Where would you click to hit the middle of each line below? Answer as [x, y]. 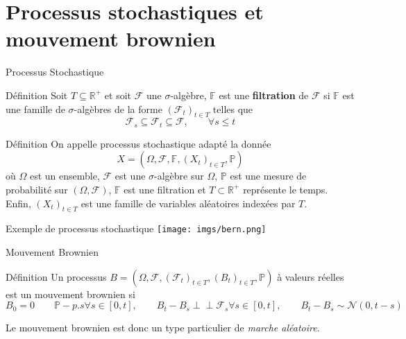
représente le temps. [286, 189]
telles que [233, 108]
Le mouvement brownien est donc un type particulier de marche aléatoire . [163, 328]
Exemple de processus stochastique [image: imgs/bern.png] [136, 228]
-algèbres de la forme [118, 108]
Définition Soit [37, 95]
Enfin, [18, 203]
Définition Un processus [56, 276]
